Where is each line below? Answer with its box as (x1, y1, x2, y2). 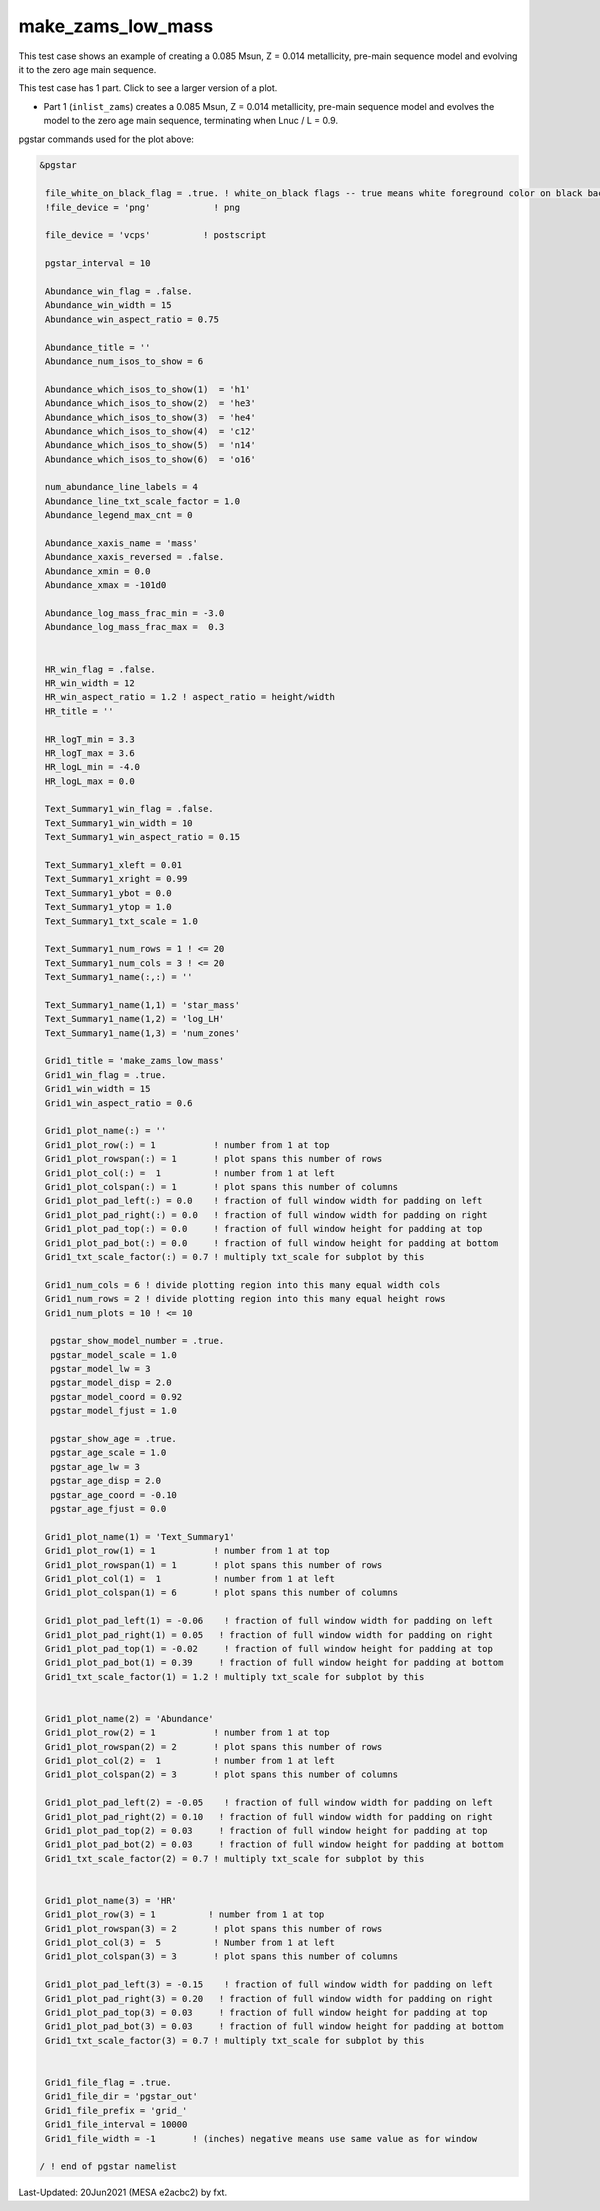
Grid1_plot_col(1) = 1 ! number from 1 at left (45, 1573, 335, 1584)
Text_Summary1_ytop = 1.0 (45, 901, 172, 913)
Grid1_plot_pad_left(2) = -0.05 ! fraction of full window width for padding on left (45, 1797, 494, 1809)
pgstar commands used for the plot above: (18, 133, 195, 145)
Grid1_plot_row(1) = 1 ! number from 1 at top (45, 1545, 330, 1557)
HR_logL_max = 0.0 (45, 775, 135, 787)
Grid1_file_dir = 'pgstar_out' (45, 2091, 199, 2102)
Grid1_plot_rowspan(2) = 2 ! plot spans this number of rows (45, 1741, 383, 1752)
